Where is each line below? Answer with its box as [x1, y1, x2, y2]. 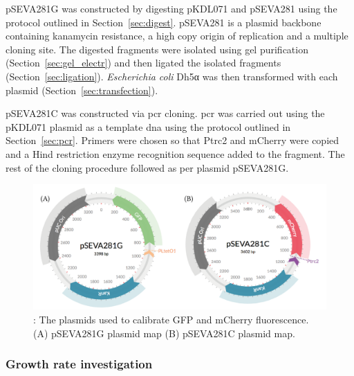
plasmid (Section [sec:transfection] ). [6, 82, 158, 97]
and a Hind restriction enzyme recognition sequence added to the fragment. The [6, 146, 345, 161]
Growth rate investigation [6, 355, 153, 373]
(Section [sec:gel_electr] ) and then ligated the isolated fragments [6, 55, 281, 70]
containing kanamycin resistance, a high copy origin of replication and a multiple [6, 28, 348, 43]
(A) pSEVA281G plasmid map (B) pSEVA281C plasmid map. [33, 325, 295, 340]
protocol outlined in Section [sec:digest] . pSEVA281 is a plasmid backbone [6, 15, 322, 29]
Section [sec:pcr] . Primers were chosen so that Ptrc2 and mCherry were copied [6, 133, 339, 147]
